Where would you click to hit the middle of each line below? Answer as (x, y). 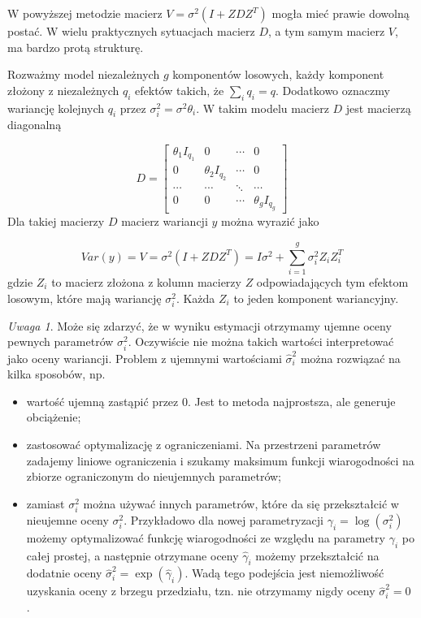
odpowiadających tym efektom (332, 282)
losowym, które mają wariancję (85, 298)
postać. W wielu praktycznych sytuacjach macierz (131, 31)
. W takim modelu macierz (263, 108)
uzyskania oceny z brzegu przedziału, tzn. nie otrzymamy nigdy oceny (201, 591)
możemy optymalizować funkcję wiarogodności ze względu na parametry (206, 537)
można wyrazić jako (270, 221)
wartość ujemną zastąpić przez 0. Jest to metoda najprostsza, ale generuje (211, 401)
